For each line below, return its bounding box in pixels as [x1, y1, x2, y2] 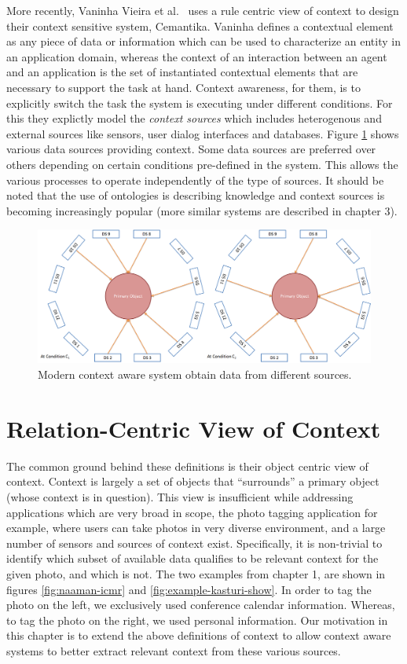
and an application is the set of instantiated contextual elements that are [6, 64, 358, 80]
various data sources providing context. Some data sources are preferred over [6, 141, 376, 157]
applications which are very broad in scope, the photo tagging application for [6, 504, 378, 520]
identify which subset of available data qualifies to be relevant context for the [6, 550, 379, 567]
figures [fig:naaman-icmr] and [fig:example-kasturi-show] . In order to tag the [6, 581, 372, 597]
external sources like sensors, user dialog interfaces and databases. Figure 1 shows [6, 125, 399, 141]
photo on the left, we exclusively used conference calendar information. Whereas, [6, 596, 395, 613]
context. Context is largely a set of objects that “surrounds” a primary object [6, 473, 379, 490]
